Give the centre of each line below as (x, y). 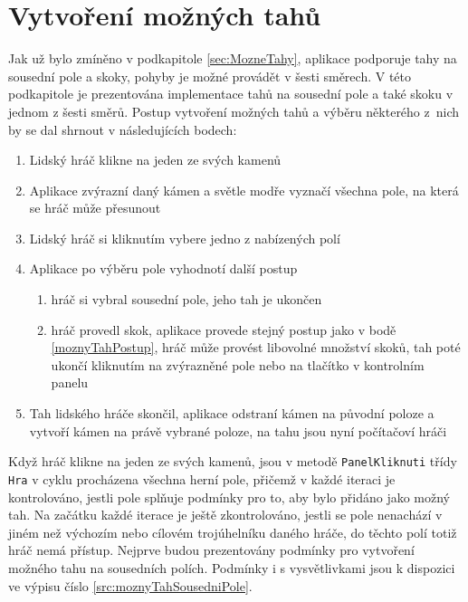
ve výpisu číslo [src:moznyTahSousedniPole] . (130, 585)
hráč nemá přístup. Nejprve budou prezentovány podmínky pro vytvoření (211, 550)
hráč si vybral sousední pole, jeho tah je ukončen (186, 299)
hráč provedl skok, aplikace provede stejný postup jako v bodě (224, 329)
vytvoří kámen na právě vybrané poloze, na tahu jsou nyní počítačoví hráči (238, 430)
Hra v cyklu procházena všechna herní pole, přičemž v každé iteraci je (202, 478)
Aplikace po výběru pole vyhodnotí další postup (163, 268)
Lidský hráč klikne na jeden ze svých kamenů (155, 160)
